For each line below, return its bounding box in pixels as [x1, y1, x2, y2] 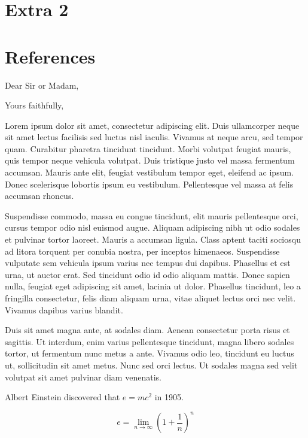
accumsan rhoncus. [5, 189, 74, 202]
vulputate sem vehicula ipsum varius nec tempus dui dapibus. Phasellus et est [5, 256, 291, 269]
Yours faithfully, [5, 99, 64, 111]
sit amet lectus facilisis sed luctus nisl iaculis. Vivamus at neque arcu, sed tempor [5, 131, 303, 143]
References [5, 44, 96, 68]
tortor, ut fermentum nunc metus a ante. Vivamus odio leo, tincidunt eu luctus [5, 347, 294, 360]
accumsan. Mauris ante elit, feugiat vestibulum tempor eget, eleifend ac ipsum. [5, 166, 294, 179]
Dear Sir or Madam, [5, 78, 79, 91]
